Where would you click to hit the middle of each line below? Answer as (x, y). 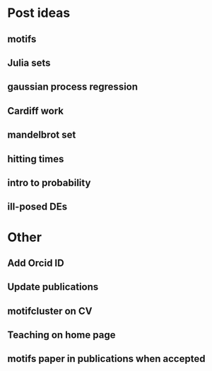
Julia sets (29, 62)
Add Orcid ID (36, 263)
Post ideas (39, 13)
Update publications (53, 287)
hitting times (36, 159)
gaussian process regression (73, 87)
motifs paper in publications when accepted (106, 359)
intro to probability (49, 182)
